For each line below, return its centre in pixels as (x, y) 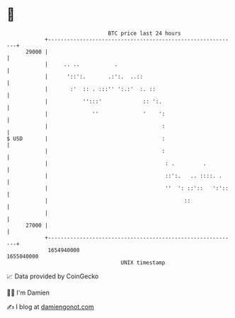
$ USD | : (86, 138)
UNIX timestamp (143, 262)
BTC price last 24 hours (144, 33)
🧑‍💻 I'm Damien (28, 293)
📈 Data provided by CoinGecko (53, 276)
